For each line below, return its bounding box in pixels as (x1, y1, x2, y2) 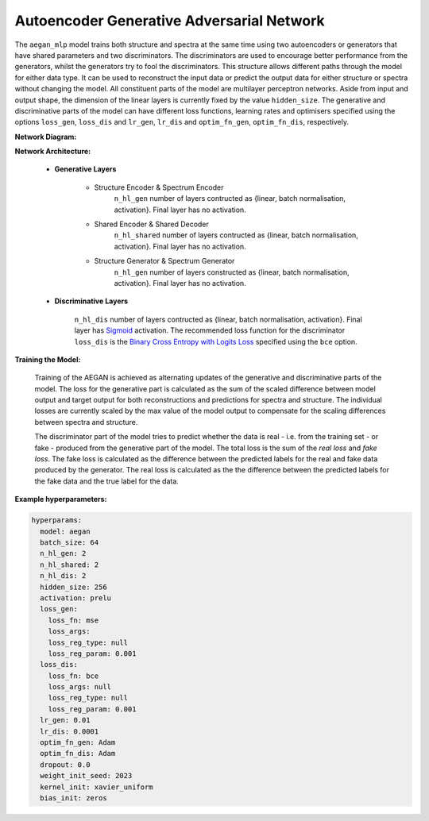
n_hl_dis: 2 (40, 572, 87, 580)
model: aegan (40, 526, 91, 536)
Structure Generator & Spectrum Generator (94, 256, 235, 266)
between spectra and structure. (34, 417, 138, 426)
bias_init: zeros (40, 793, 107, 802)
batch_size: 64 (40, 538, 99, 547)
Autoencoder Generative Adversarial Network (14, 12, 325, 29)
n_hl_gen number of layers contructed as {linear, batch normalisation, (114, 194, 346, 203)
